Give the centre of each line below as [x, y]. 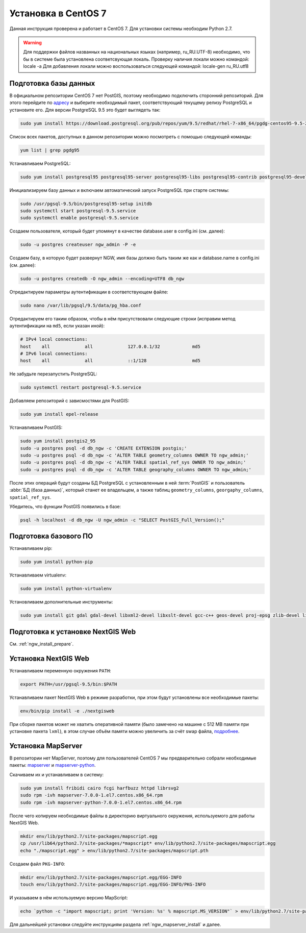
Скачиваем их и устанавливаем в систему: [57, 774]
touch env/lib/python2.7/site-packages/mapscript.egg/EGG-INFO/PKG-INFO [113, 885]
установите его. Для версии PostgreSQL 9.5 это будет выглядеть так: [85, 110]
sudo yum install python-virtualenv [66, 589]
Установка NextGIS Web [49, 658]
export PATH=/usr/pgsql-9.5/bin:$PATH [69, 684]
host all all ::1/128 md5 [110, 361]
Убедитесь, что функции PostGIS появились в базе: [65, 506]
